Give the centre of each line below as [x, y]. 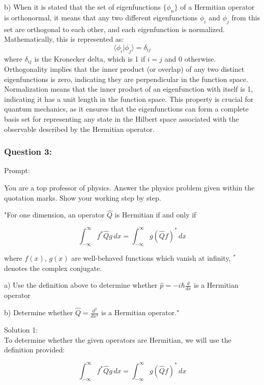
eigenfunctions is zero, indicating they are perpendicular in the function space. [126, 79]
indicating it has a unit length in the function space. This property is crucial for [129, 99]
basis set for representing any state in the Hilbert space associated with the [122, 119]
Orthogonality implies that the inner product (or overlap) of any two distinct [124, 69]
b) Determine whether [39, 312]
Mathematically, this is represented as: [64, 39]
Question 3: [28, 152]
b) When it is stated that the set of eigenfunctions [82, 7]
